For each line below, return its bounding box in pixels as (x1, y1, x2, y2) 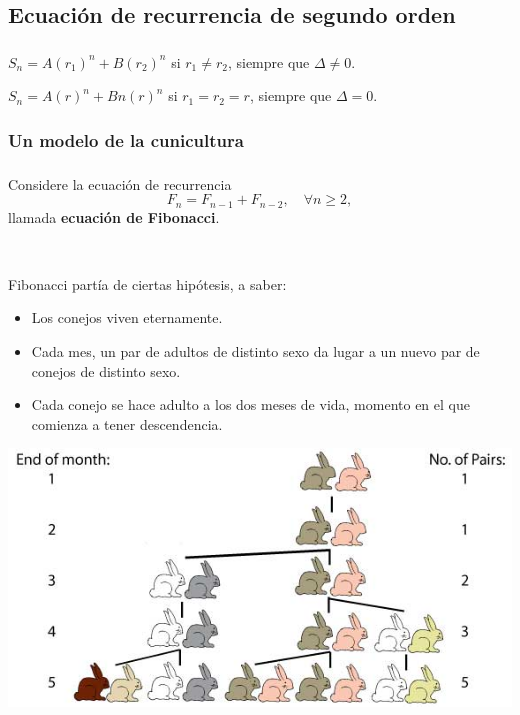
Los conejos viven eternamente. (31, 307, 223, 328)
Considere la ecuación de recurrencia (8, 173, 232, 194)
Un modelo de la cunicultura (8, 127, 244, 152)
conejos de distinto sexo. (31, 360, 181, 381)
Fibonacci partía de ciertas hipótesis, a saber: (8, 273, 287, 294)
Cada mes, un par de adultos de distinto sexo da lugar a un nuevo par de (31, 341, 480, 362)
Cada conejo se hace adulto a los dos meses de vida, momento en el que (31, 394, 470, 415)
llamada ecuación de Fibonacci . (8, 206, 220, 227)
